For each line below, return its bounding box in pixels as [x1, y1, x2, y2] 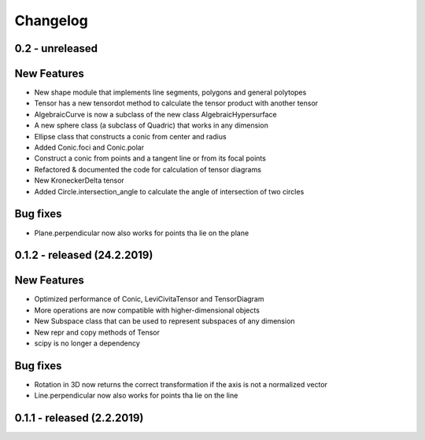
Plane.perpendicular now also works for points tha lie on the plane [34, 228, 249, 238]
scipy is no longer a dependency [34, 338, 141, 348]
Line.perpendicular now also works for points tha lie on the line [34, 390, 238, 401]
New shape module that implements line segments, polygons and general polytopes [34, 87, 307, 98]
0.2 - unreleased [14, 42, 98, 55]
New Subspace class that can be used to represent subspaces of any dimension [34, 316, 295, 326]
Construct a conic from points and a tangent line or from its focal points [34, 153, 267, 163]
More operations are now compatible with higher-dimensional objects [34, 305, 260, 315]
